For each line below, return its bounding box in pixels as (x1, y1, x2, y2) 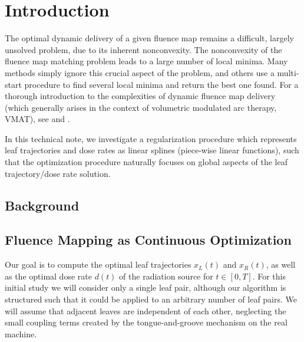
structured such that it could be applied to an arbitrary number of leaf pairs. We (5, 293, 298, 305)
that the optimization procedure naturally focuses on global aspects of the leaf (5, 156, 288, 168)
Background (5, 196, 80, 214)
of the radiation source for (119, 269, 213, 282)
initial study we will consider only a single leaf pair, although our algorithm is (5, 281, 286, 294)
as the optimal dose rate (5, 269, 92, 282)
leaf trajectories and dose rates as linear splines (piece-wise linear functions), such (5, 144, 299, 156)
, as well (266, 258, 296, 271)
